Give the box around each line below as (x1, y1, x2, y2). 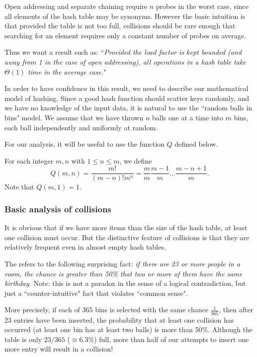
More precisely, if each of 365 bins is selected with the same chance (4, 304, 208, 315)
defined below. (174, 139, 218, 149)
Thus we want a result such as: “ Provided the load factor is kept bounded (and (4, 47, 242, 57)
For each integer (4, 155, 54, 166)
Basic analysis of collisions (4, 202, 111, 215)
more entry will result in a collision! (4, 344, 113, 354)
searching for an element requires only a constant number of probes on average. (4, 30, 246, 40)
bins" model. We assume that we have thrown (4, 112, 144, 122)
